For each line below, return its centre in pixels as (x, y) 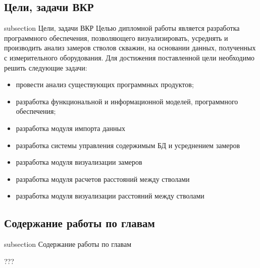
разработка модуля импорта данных (70, 128)
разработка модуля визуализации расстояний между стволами (110, 196)
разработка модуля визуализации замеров (79, 162)
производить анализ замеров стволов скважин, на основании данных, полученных (130, 48)
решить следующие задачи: (46, 67)
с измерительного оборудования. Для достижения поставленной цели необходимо (129, 57)
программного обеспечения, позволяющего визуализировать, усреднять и (116, 38)
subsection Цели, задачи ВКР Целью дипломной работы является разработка (122, 28)
